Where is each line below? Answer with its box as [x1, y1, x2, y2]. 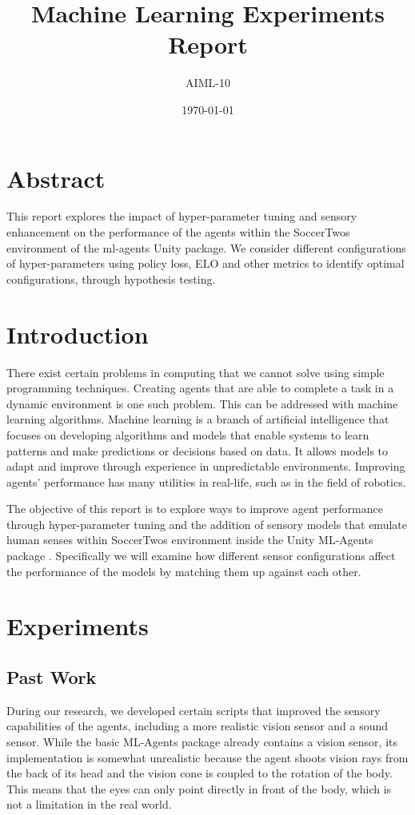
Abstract [6, 161, 106, 194]
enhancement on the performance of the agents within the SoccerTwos [6, 224, 350, 241]
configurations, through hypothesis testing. [6, 270, 216, 287]
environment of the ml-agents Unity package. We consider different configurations [6, 239, 406, 256]
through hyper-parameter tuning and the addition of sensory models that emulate [6, 515, 407, 532]
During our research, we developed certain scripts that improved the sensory [6, 702, 381, 718]
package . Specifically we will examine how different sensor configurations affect [6, 547, 396, 564]
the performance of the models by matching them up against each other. [6, 563, 361, 579]
